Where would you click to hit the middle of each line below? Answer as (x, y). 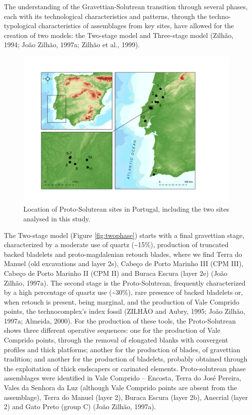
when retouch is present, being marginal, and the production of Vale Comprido (122, 301)
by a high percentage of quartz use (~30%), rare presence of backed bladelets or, (124, 292)
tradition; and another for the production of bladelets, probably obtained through (126, 359)
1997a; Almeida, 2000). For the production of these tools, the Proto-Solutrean (120, 320)
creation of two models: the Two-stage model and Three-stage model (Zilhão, (119, 35)
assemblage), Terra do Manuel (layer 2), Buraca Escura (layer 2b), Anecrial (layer (126, 397)
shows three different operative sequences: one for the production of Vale (112, 330)
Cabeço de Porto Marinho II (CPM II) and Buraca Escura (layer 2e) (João (116, 273)
